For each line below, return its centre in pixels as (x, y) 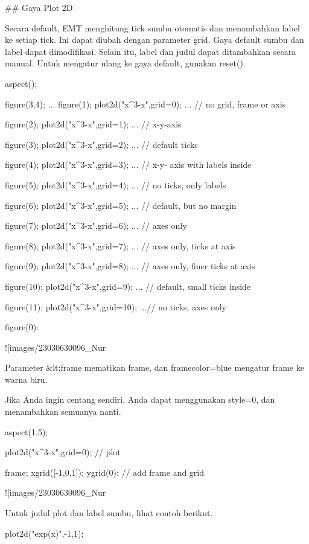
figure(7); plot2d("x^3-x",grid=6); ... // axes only (96, 226)
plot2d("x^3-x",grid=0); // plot (63, 452)
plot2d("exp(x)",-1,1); (44, 533)
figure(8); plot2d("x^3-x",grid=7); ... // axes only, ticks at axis (120, 245)
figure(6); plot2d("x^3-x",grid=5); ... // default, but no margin (121, 205)
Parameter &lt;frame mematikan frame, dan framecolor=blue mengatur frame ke (154, 367)
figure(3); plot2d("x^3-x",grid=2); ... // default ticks (101, 144)
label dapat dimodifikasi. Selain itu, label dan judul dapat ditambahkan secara (151, 51)
